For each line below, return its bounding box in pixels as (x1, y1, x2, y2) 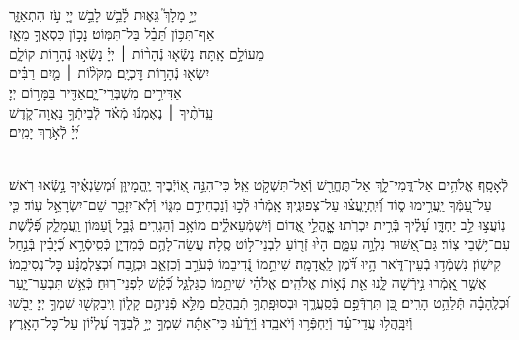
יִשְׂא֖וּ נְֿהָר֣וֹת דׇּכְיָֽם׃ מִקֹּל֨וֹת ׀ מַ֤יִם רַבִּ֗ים (9, 62, 210, 83)
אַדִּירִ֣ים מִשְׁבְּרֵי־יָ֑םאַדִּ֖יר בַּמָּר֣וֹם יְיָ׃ (9, 81, 182, 102)
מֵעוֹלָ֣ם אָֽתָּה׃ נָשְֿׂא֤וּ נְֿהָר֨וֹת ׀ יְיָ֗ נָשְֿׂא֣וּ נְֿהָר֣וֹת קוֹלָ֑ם (9, 42, 265, 63)
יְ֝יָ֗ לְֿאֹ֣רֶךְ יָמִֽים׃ (9, 121, 79, 142)
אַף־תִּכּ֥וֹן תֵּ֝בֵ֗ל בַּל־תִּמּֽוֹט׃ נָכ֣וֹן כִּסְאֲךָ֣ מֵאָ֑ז (9, 23, 215, 44)
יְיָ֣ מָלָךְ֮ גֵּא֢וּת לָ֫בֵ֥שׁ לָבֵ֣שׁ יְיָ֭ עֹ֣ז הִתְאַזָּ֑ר (9, 3, 198, 24)
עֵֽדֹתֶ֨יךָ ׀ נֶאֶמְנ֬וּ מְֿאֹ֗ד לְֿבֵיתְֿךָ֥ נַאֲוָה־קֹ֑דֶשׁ (9, 101, 214, 122)
